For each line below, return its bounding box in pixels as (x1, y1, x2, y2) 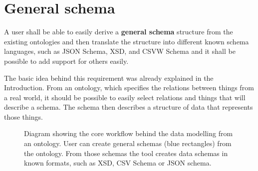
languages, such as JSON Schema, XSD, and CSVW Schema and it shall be (4, 46, 236, 56)
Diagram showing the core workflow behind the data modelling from (24, 128, 233, 139)
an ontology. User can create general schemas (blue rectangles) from (24, 138, 232, 149)
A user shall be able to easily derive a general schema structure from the (4, 26, 233, 37)
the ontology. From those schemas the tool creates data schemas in (24, 148, 228, 158)
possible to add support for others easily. (4, 55, 129, 66)
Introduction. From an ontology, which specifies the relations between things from (4, 82, 254, 93)
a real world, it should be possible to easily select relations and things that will (4, 92, 246, 102)
